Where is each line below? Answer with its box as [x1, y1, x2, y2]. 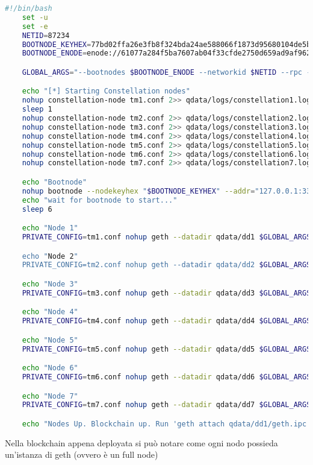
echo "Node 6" [22, 364, 78, 373]
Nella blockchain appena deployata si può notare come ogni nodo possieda [5, 436, 278, 449]
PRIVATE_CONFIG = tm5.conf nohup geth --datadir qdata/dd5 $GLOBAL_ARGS [22, 344, 311, 353]
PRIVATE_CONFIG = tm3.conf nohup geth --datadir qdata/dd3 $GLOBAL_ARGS [22, 288, 311, 297]
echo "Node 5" [22, 335, 78, 344]
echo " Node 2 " [22, 251, 78, 261]
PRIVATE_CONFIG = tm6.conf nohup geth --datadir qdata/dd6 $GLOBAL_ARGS [22, 373, 311, 382]
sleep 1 [22, 105, 52, 114]
